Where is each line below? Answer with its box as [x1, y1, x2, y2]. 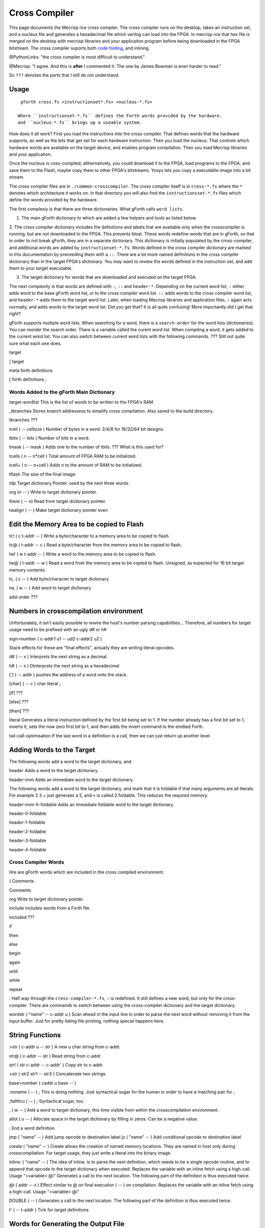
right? [9, 311, 21, 317]
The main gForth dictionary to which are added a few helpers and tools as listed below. [21, 215, 197, 221]
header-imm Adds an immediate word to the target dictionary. [9, 777, 134, 782]
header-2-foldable [9, 828, 46, 835]
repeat [9, 986, 23, 992]
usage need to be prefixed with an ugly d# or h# [9, 627, 107, 633]
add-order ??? [9, 594, 38, 600]
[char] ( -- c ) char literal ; [9, 681, 61, 687]
